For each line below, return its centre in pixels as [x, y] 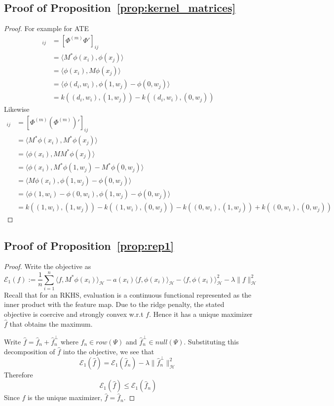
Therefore [19, 374]
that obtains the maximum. [51, 323]
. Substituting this [211, 341]
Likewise [17, 109]
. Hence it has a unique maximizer [201, 314]
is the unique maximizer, [65, 397]
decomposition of [30, 351]
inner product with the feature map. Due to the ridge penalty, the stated [114, 304]
